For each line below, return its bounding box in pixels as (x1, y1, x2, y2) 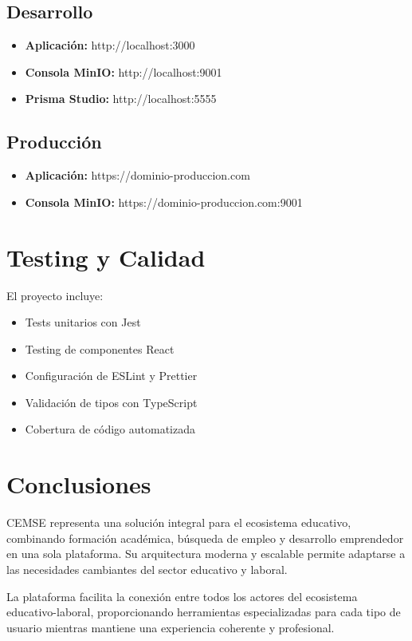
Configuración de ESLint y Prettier (25, 367, 198, 384)
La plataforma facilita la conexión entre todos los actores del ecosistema (6, 588, 358, 604)
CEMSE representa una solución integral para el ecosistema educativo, (6, 514, 351, 531)
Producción (6, 129, 102, 154)
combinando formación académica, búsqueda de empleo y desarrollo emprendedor (6, 529, 404, 546)
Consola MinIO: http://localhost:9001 (25, 63, 222, 80)
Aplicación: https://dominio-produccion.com (25, 167, 250, 184)
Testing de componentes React (25, 340, 175, 357)
